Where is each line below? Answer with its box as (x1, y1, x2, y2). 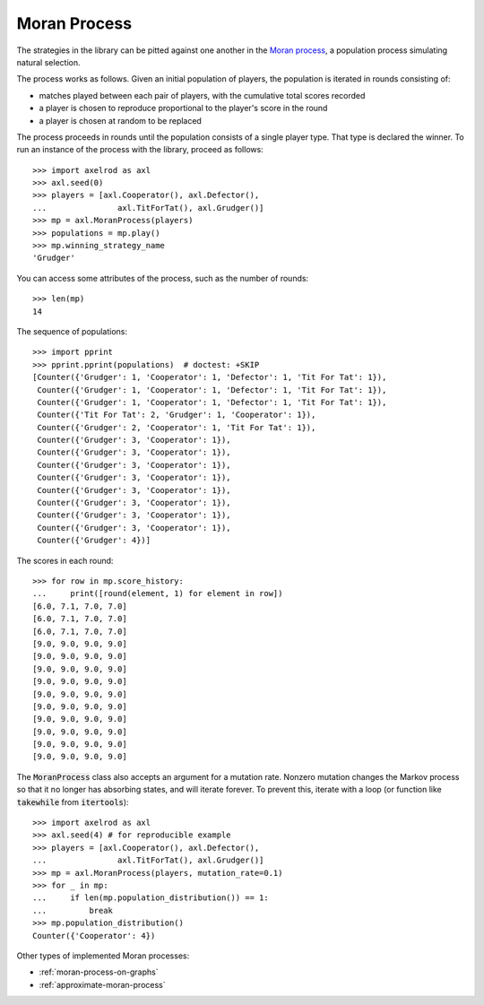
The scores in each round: (16, 555, 114, 566)
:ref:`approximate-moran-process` (39, 979, 166, 990)
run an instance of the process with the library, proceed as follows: (16, 144, 264, 155)
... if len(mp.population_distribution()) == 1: (32, 893, 269, 903)
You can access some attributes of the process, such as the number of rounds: (16, 273, 309, 283)
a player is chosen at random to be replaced (39, 115, 202, 126)
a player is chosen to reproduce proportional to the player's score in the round (39, 103, 328, 114)
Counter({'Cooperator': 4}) (32, 931, 156, 940)
